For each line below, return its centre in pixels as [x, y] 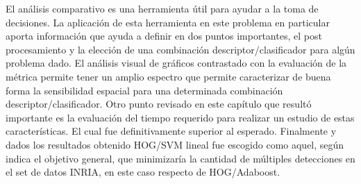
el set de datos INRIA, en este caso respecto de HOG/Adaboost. [143, 172]
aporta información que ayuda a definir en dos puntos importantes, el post [164, 36]
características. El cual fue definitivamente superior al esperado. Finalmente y [171, 131]
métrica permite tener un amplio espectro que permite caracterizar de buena [168, 76]
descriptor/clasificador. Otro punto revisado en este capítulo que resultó [159, 104]
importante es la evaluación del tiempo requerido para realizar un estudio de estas [180, 117]
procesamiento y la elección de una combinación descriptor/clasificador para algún [180, 49]
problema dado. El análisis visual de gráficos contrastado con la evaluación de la [176, 63]
